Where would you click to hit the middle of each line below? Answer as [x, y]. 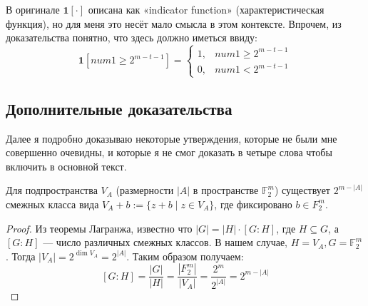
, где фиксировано [253, 204]
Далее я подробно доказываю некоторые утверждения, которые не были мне [172, 138]
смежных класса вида [52, 204]
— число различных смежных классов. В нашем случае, [165, 242]
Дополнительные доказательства [119, 108]
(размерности [145, 190]
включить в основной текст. [66, 166]
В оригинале [33, 9]
